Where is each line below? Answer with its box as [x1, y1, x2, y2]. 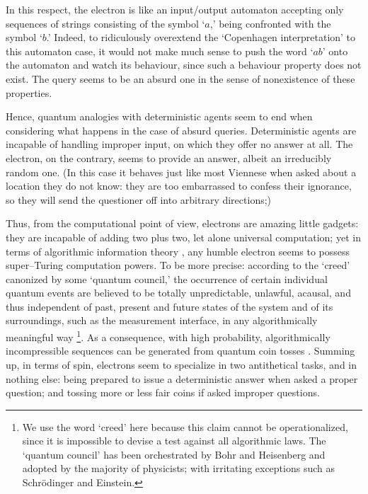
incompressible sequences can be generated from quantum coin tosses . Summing [6, 343, 355, 358]
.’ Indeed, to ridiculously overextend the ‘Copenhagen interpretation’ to [46, 30, 356, 45]
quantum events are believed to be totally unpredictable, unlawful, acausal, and [6, 285, 351, 300]
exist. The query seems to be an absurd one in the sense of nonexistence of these [6, 71, 355, 86]
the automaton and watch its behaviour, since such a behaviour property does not [6, 57, 362, 72]
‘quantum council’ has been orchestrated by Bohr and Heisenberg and [22, 447, 326, 461]
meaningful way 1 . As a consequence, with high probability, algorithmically [6, 328, 330, 344]
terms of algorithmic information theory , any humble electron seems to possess [6, 243, 350, 258]
